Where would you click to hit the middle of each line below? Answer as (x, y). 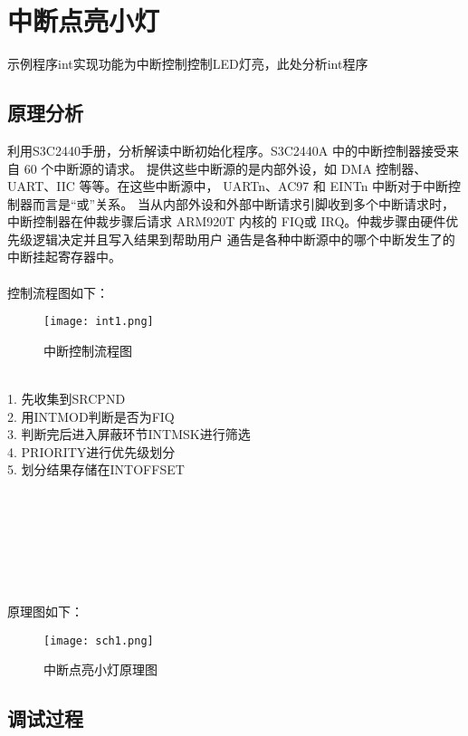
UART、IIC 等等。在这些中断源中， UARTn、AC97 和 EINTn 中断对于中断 (228, 186)
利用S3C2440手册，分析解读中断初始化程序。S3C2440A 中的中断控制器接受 (227, 150)
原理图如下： (45, 612)
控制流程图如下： (58, 292)
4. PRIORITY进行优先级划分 (91, 451)
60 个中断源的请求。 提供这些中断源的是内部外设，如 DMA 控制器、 (225, 168)
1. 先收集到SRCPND (67, 399)
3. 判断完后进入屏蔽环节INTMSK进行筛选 (129, 434)
